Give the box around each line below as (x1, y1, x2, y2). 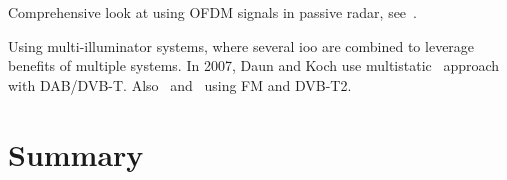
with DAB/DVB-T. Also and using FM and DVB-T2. (8, 74, 352, 95)
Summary (8, 133, 144, 174)
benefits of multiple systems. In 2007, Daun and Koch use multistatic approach (8, 55, 500, 76)
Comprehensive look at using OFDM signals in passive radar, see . (8, 2, 417, 22)
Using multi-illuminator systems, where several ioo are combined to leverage (8, 35, 475, 56)
